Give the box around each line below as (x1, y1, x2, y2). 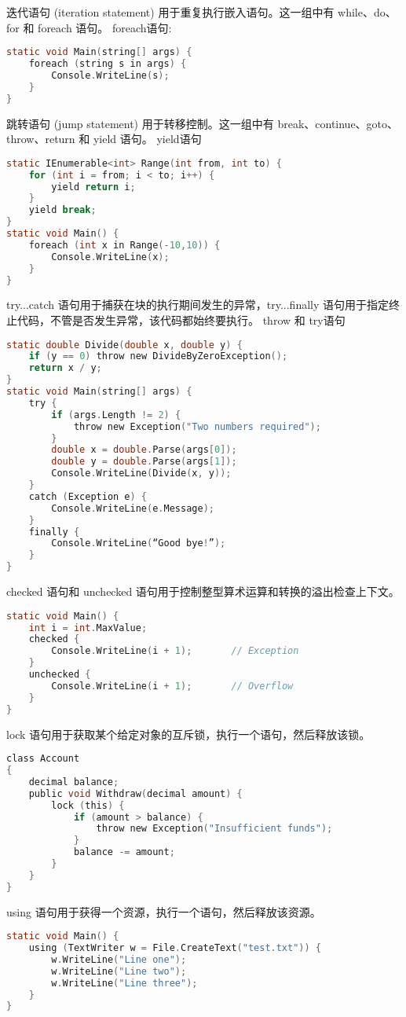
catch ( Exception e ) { (28, 490, 148, 502)
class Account (6, 753, 80, 765)
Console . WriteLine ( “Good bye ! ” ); (51, 538, 226, 549)
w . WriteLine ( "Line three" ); (51, 977, 198, 989)
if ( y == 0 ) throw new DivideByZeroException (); (28, 351, 288, 362)
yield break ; (28, 204, 97, 216)
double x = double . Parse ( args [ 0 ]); (51, 444, 237, 456)
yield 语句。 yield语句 (93, 130, 202, 147)
